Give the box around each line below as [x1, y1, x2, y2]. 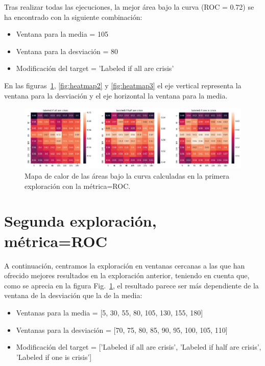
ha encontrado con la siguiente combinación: [4, 11, 142, 22]
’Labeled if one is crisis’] [16, 351, 92, 362]
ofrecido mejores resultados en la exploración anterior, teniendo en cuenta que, [4, 270, 250, 281]
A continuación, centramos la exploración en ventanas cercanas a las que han [4, 260, 245, 271]
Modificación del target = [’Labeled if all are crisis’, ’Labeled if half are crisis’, [16, 341, 261, 352]
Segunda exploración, [4, 210, 157, 231]
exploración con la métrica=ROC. [25, 180, 131, 191]
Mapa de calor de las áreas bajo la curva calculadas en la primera [25, 170, 229, 181]
